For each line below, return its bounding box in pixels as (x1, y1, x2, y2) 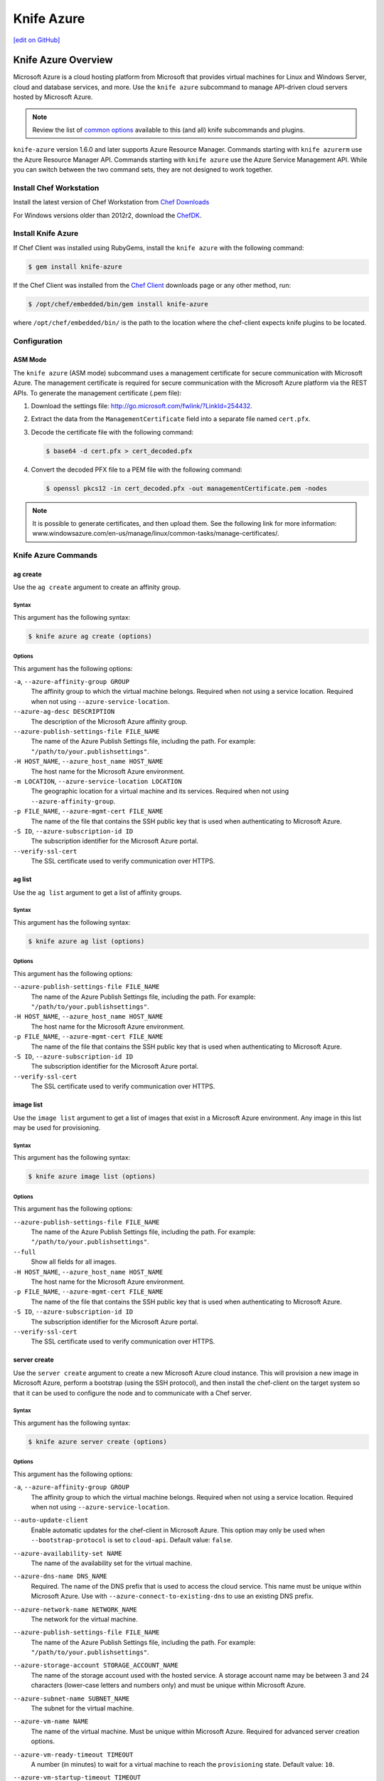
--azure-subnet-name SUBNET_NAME (13, 1694, 130, 1703)
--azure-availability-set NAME (13, 1549, 122, 1557)
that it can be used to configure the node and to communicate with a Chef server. (13, 1388, 252, 1397)
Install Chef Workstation (13, 182, 100, 192)
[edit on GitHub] (13, 36, 60, 44)
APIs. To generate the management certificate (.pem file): (13, 388, 181, 397)
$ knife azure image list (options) (28, 1173, 156, 1180)
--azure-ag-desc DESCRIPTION (13, 707, 115, 716)
